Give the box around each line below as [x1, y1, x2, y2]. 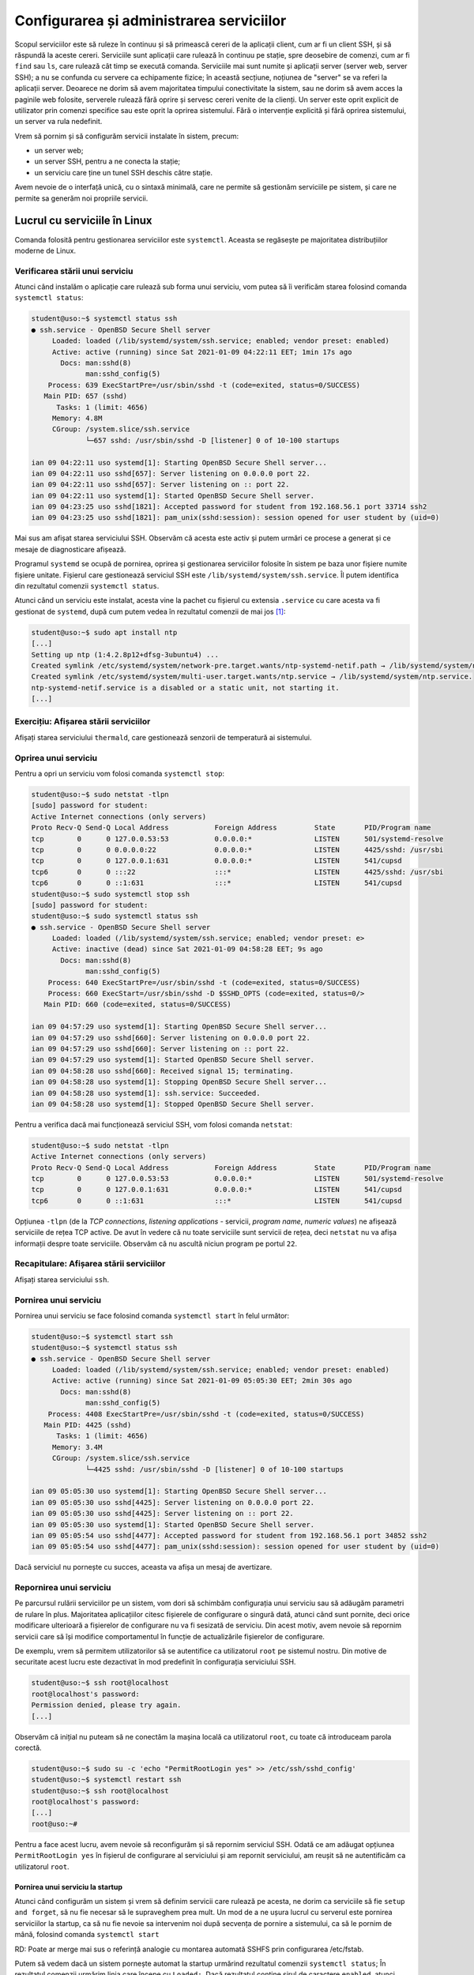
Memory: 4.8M [51, 413, 103, 423]
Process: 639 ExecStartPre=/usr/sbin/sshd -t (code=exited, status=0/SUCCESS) [47, 380, 361, 389]
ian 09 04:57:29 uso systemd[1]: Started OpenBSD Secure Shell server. [31, 1055, 315, 1064]
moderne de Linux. [14, 246, 77, 255]
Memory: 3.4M [51, 1443, 103, 1451]
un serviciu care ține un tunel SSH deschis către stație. [34, 167, 213, 177]
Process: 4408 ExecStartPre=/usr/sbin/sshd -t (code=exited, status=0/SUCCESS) [47, 1409, 365, 1418]
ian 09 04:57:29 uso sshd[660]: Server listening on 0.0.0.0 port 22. [31, 1033, 311, 1042]
